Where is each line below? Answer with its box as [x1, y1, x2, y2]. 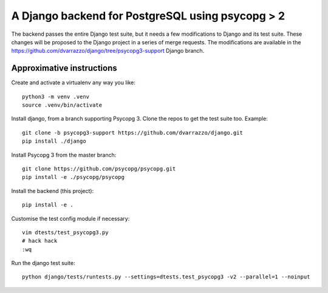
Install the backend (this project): [11, 187, 94, 194]
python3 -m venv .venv [22, 93, 90, 100]
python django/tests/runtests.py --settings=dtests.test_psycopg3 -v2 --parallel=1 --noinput [22, 274, 310, 280]
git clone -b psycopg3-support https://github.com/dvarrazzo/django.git [22, 129, 243, 136]
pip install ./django [22, 138, 86, 145]
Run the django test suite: [11, 260, 75, 267]
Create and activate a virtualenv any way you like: [11, 79, 136, 86]
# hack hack [22, 237, 58, 244]
